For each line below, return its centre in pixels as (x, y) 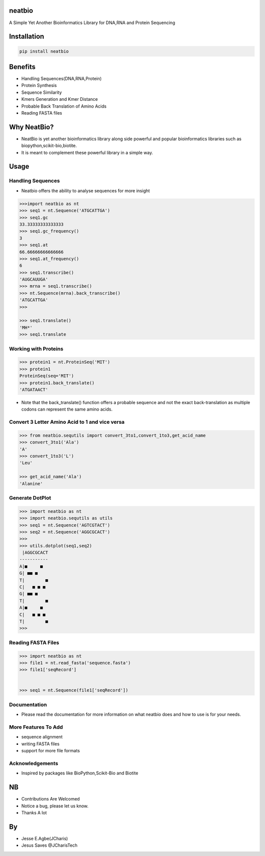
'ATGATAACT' (34, 389)
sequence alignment (42, 737)
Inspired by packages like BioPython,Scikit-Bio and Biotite (80, 773)
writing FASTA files (40, 744)
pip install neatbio (44, 51)
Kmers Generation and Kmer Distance (60, 99)
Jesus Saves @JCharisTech (50, 845)
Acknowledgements (34, 763)
